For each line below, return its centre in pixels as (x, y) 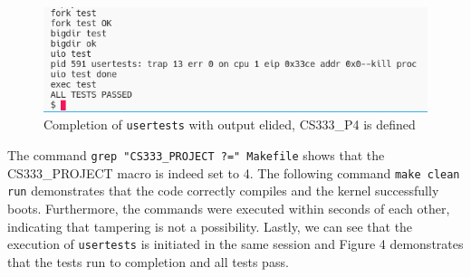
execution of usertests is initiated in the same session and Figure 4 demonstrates (235, 244)
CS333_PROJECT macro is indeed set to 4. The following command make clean (234, 172)
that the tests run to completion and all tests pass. (148, 261)
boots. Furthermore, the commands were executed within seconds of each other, (229, 209)
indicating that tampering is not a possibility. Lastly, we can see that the (210, 226)
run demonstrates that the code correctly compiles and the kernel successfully (223, 191)
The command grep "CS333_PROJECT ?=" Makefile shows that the (196, 155)
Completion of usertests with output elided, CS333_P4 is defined (230, 124)
